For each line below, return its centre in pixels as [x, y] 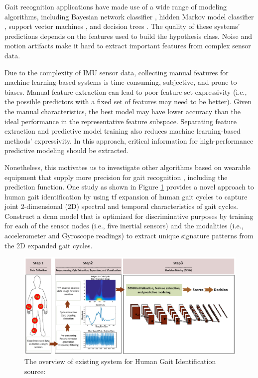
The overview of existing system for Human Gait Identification [120, 361]
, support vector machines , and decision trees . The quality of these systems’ [122, 26]
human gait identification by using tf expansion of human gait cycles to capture [126, 196]
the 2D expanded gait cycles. [49, 245]
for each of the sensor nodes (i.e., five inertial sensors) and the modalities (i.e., [124, 226]
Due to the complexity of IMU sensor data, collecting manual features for [117, 72]
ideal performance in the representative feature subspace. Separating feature [121, 121]
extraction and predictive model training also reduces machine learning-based [123, 131]
